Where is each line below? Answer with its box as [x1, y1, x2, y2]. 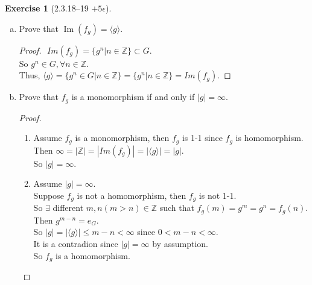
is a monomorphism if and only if [71, 90, 195, 103]
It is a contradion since [33, 237, 118, 249]
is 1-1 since [182, 131, 223, 144]
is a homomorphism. [56, 249, 130, 262]
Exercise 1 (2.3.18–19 [5, 2, 89, 14]
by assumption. [152, 237, 208, 249]
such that [159, 201, 194, 214]
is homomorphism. [235, 131, 304, 144]
